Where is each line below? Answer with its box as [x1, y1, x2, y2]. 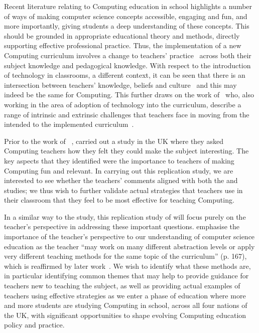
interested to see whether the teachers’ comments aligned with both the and [4, 175, 238, 186]
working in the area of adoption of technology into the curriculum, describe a [4, 99, 241, 109]
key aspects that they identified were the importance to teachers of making [4, 155, 234, 165]
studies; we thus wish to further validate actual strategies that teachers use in [4, 185, 243, 195]
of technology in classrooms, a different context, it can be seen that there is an [4, 70, 245, 80]
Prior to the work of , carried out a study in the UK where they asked [4, 135, 223, 146]
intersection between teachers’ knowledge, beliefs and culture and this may [4, 79, 237, 90]
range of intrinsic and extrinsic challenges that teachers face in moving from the [4, 109, 249, 119]
